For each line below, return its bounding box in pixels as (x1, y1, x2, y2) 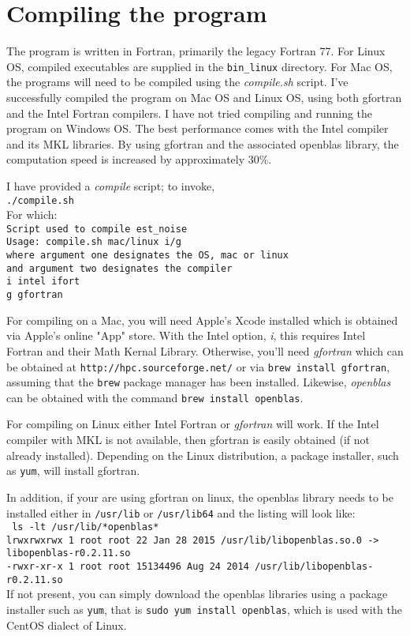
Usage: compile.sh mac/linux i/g (6, 236, 181, 248)
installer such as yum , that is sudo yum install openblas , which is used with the (6, 601, 402, 618)
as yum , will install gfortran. (6, 462, 140, 479)
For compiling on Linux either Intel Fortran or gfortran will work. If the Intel (6, 416, 379, 432)
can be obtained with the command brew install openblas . (6, 389, 304, 405)
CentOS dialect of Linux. (6, 616, 127, 633)
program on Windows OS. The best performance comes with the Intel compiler (6, 120, 389, 137)
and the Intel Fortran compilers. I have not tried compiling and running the (6, 104, 373, 121)
